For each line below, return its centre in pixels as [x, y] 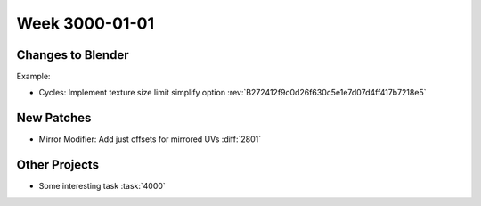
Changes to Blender [73, 55]
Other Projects [58, 165]
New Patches [54, 118]
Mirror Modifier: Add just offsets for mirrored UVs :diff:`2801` [150, 139]
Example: [33, 77]
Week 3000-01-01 [86, 23]
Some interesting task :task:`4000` [102, 186]
